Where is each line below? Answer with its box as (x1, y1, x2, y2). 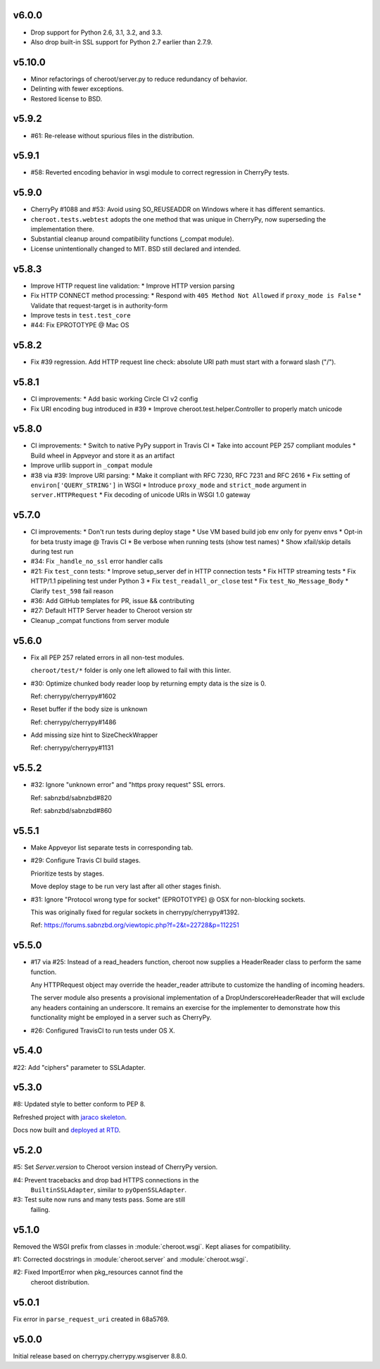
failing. (30, 1205, 51, 1213)
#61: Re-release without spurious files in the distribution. (30, 131, 195, 140)
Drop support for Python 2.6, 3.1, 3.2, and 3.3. (30, 28, 163, 37)
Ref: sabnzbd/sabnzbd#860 (30, 807, 113, 815)
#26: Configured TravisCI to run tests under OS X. (30, 1026, 175, 1035)
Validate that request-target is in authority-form (30, 301, 168, 310)
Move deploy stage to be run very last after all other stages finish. (30, 882, 222, 890)
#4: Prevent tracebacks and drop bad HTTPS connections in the (13, 1175, 200, 1184)
